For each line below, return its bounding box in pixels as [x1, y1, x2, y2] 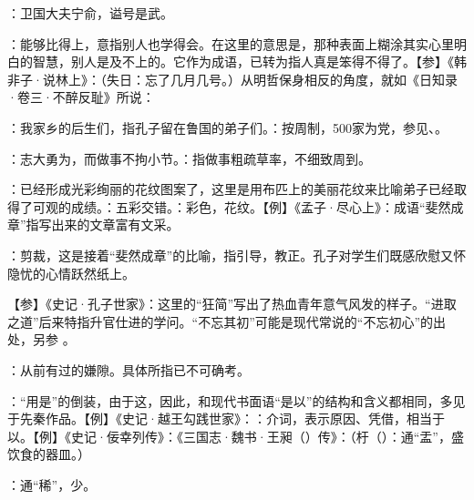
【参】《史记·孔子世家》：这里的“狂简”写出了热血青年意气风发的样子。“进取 [7, 294, 457, 313]
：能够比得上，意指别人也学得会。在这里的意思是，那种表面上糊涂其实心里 [7, 34, 454, 53]
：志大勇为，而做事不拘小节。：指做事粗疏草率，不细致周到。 [7, 148, 371, 168]
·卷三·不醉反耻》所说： [7, 87, 155, 107]
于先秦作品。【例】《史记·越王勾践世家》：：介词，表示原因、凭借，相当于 [7, 409, 445, 428]
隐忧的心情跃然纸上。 [7, 263, 135, 282]
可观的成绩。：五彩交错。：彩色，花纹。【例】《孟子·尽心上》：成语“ [32, 197, 426, 216]
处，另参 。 [7, 330, 76, 349]
